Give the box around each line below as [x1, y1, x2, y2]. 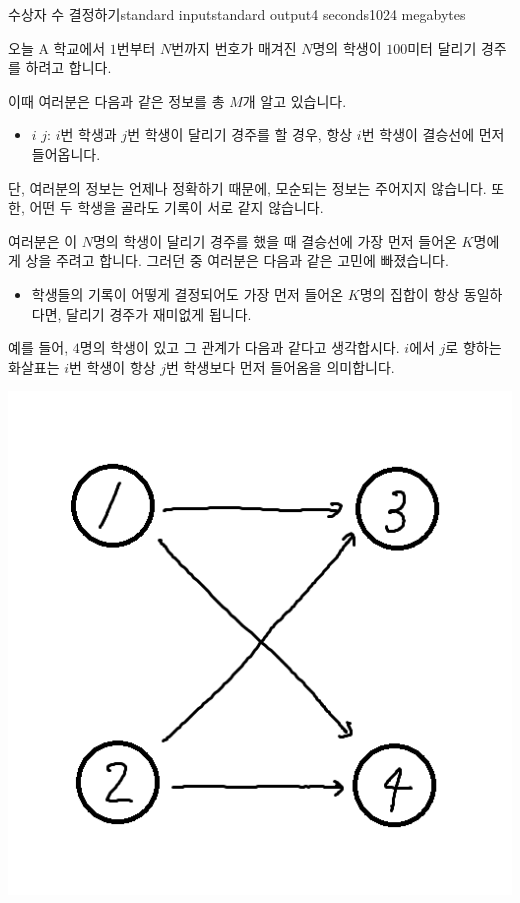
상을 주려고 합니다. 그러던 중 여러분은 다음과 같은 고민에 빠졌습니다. [25, 250, 449, 271]
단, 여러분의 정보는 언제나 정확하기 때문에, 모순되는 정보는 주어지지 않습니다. [8, 177, 487, 198]
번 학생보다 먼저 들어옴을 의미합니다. [166, 356, 395, 377]
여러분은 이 [8, 230, 78, 251]
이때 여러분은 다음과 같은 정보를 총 [8, 90, 225, 111]
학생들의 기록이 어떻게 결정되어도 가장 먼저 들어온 [31, 283, 344, 304]
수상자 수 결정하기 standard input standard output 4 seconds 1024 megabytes [8, 4, 466, 24]
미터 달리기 [407, 37, 477, 58]
